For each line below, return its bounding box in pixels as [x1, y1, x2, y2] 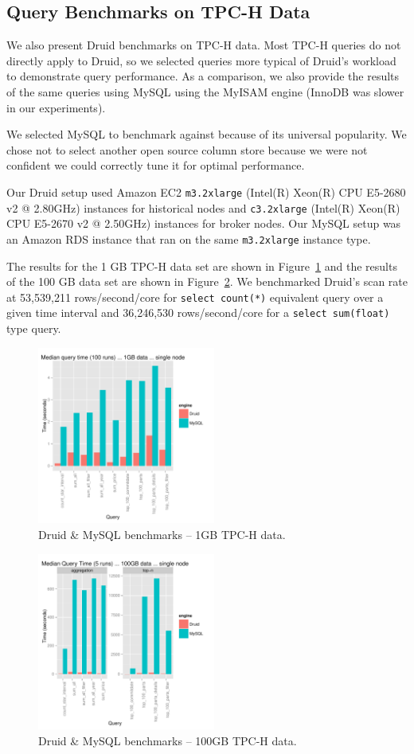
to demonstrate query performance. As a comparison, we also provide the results [6, 68, 400, 84]
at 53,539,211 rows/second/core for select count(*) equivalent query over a [6, 288, 384, 305]
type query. [6, 320, 61, 337]
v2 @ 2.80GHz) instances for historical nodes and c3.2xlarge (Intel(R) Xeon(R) [6, 199, 400, 216]
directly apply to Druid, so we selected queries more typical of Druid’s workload [6, 52, 396, 68]
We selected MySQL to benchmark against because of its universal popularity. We [6, 126, 407, 143]
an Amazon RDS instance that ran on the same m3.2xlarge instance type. [6, 230, 371, 247]
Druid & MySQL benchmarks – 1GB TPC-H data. [38, 526, 286, 542]
